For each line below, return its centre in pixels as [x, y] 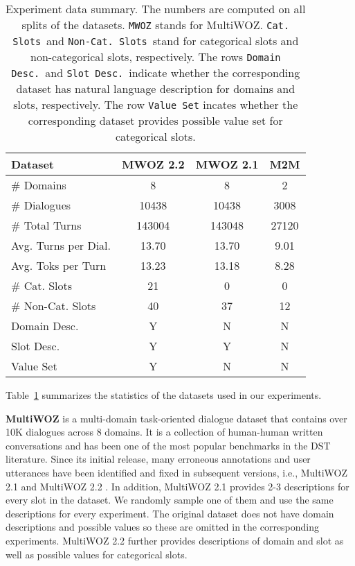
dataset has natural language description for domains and [156, 88]
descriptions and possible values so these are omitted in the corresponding [163, 527]
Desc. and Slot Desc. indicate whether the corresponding [156, 72]
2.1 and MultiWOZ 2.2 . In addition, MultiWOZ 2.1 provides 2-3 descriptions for [177, 486]
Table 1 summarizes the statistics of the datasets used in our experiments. [164, 395]
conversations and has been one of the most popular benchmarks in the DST [168, 445]
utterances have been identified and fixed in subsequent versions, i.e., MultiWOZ [176, 472]
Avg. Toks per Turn [59, 265]
